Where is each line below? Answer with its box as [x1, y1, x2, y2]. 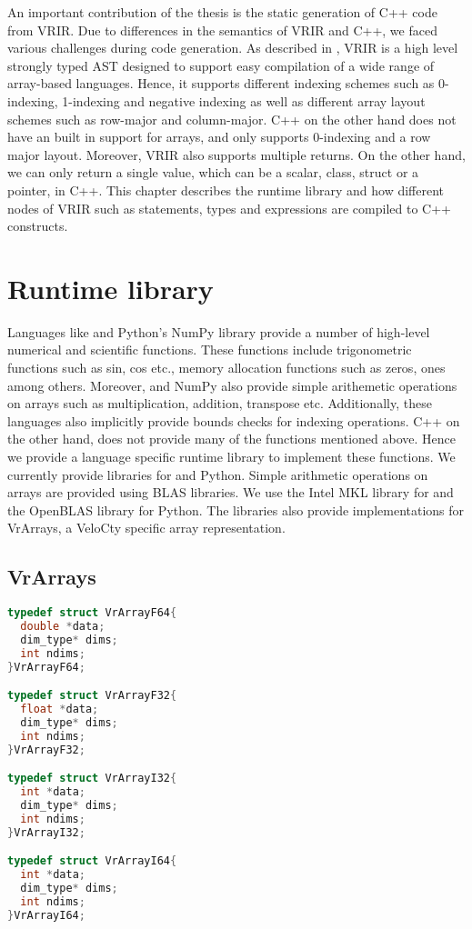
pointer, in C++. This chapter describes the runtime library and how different [7, 180, 445, 199]
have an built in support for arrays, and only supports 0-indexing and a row [7, 127, 431, 146]
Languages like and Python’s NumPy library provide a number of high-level [7, 322, 430, 341]
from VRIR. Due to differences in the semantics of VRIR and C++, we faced [7, 20, 437, 39]
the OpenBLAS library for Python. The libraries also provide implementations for [7, 500, 465, 519]
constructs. [7, 216, 68, 235]
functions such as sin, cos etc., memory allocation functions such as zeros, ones [7, 358, 446, 377]
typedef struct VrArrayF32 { [7, 689, 177, 703]
